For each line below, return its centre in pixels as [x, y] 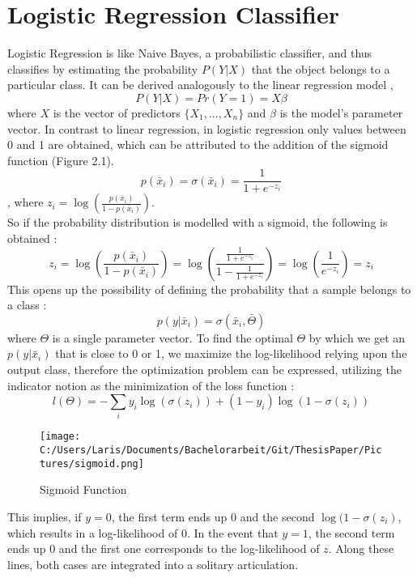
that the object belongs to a [321, 68]
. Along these [361, 548]
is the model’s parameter [341, 112]
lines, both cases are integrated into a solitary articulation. [153, 564]
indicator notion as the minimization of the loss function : [151, 385]
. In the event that [232, 532]
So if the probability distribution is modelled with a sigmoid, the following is [198, 222]
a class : [27, 305]
